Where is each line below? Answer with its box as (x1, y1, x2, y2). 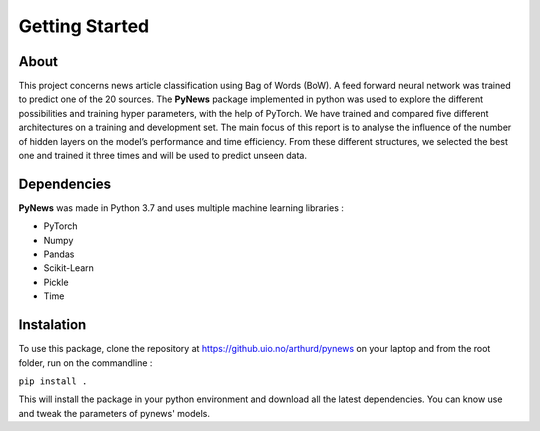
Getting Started (18, 15, 150, 37)
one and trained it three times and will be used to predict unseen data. (18, 150, 307, 162)
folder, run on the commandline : (18, 356, 153, 369)
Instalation (18, 316, 87, 334)
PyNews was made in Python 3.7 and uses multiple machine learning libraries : (18, 201, 345, 214)
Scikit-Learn (43, 262, 95, 274)
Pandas (43, 248, 75, 260)
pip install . (18, 375, 88, 387)
